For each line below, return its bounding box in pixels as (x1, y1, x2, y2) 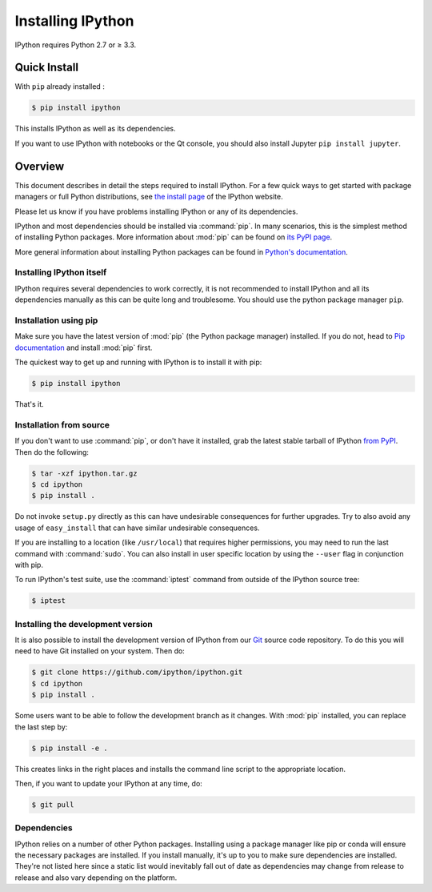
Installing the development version (14, 618, 154, 629)
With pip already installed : (14, 82, 106, 91)
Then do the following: (14, 447, 90, 456)
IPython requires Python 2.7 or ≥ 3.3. (14, 40, 137, 50)
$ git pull (31, 800, 74, 809)
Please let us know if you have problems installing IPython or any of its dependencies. (14, 207, 298, 216)
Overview (14, 159, 65, 173)
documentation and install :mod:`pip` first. (14, 343, 153, 352)
